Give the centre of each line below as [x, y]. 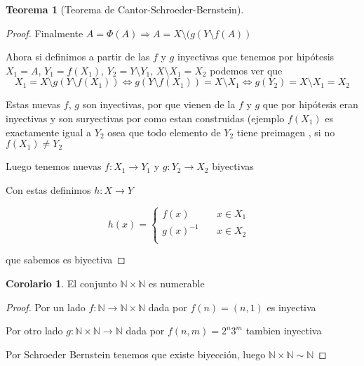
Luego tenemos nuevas [54, 166]
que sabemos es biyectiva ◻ [66, 260]
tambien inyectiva [284, 331]
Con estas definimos [48, 189]
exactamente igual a [49, 132]
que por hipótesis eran [310, 104]
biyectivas [233, 166]
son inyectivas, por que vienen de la [159, 104]
